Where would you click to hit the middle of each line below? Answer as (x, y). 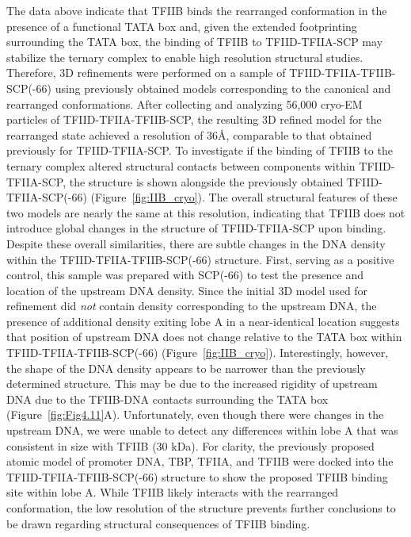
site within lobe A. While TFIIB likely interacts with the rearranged (173, 492)
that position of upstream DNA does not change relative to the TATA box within (204, 337)
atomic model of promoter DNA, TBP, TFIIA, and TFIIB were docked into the (200, 461)
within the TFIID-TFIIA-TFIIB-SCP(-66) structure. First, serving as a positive (200, 259)
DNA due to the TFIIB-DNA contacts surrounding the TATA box (167, 399)
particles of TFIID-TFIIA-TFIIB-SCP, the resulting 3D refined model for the (194, 119)
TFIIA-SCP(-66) (47, 197)
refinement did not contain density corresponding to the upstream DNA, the (192, 306)
